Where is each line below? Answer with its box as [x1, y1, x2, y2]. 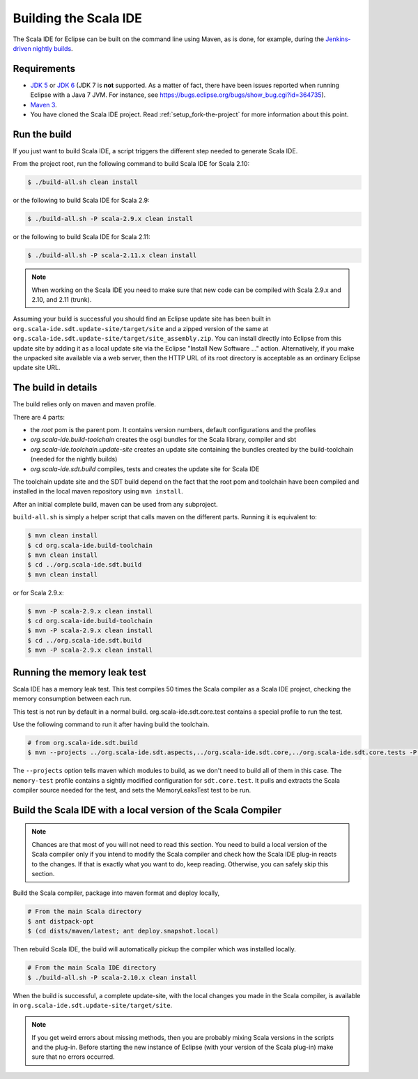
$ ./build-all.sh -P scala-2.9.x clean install [27, 215, 193, 223]
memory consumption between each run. [13, 694, 132, 703]
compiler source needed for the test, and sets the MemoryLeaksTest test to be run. [13, 786, 251, 795]
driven [13, 44, 31, 52]
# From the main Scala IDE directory [27, 964, 157, 972]
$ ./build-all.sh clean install [27, 178, 139, 186]
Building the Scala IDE [13, 10, 143, 26]
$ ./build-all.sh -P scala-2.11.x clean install [27, 252, 197, 259]
